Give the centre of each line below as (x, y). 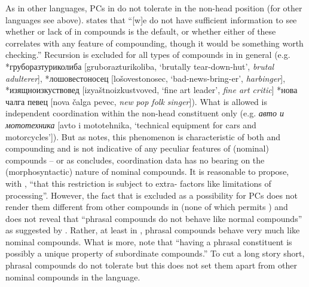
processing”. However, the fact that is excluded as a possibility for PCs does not (152, 195)
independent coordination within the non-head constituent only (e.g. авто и (145, 113)
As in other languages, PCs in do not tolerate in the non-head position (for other (154, 8)
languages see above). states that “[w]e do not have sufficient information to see (151, 19)
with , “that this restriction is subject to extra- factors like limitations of (138, 183)
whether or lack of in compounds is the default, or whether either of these (141, 31)
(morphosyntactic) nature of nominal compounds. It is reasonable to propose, (147, 172)
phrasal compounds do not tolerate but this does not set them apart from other (151, 265)
